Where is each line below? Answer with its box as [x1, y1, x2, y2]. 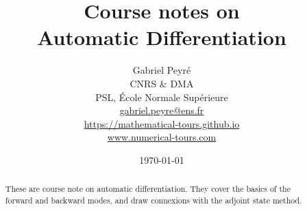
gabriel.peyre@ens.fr [119, 103, 204, 117]
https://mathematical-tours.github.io [84, 116, 240, 130]
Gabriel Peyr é [132, 63, 191, 77]
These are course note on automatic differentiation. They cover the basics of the [5, 183, 291, 195]
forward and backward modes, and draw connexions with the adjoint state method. [5, 194, 302, 206]
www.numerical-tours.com [107, 130, 217, 144]
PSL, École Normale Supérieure [95, 89, 228, 104]
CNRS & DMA [130, 76, 194, 90]
